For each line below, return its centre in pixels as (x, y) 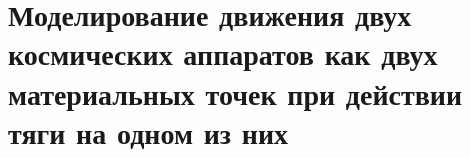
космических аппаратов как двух (223, 53)
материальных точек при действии (235, 92)
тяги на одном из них (148, 131)
